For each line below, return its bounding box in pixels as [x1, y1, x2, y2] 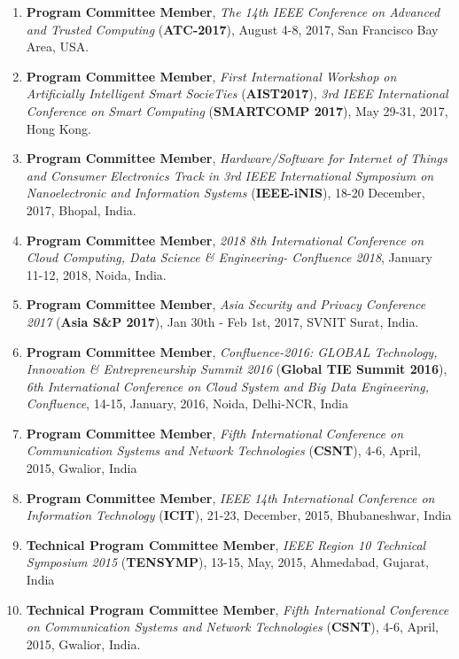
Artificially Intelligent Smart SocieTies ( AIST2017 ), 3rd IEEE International [26, 84, 448, 103]
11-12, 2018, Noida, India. [26, 265, 167, 283]
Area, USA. [26, 37, 89, 56]
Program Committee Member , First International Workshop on [26, 66, 397, 85]
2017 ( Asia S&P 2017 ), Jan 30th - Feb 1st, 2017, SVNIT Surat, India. [26, 312, 419, 330]
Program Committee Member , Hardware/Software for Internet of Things [26, 149, 447, 167]
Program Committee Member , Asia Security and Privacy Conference [26, 295, 426, 314]
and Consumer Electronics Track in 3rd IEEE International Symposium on [26, 166, 434, 184]
